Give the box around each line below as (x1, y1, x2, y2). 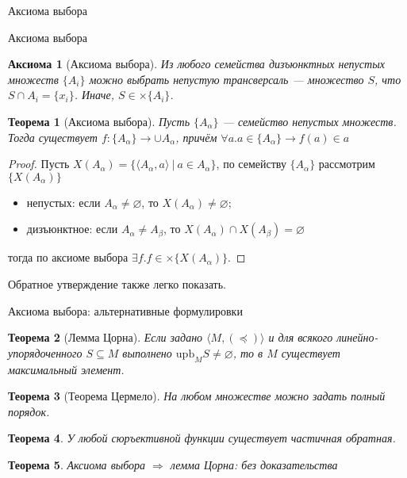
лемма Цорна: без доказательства (170, 456, 338, 472)
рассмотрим (318, 155, 375, 172)
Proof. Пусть (8, 155, 70, 172)
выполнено (122, 344, 172, 361)
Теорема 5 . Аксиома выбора (8, 456, 146, 472)
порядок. (8, 403, 50, 419)
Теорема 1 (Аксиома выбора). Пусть (8, 113, 190, 129)
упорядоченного (8, 344, 83, 361)
